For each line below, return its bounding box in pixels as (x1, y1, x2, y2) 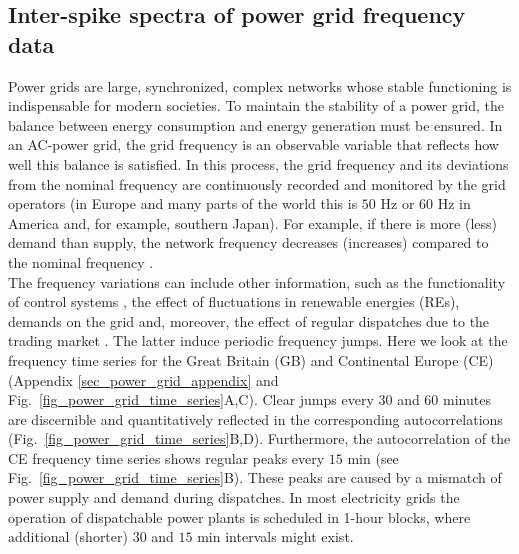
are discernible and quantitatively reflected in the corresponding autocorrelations (8, 408, 503, 429)
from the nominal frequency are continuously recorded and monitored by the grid (8, 173, 506, 194)
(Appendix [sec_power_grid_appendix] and (8, 369, 279, 390)
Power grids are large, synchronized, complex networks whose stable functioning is (8, 75, 512, 96)
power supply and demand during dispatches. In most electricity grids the (8, 487, 460, 508)
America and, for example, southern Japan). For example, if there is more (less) (8, 212, 497, 233)
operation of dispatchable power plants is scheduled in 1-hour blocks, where (8, 506, 471, 527)
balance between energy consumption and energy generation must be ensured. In (8, 114, 503, 135)
